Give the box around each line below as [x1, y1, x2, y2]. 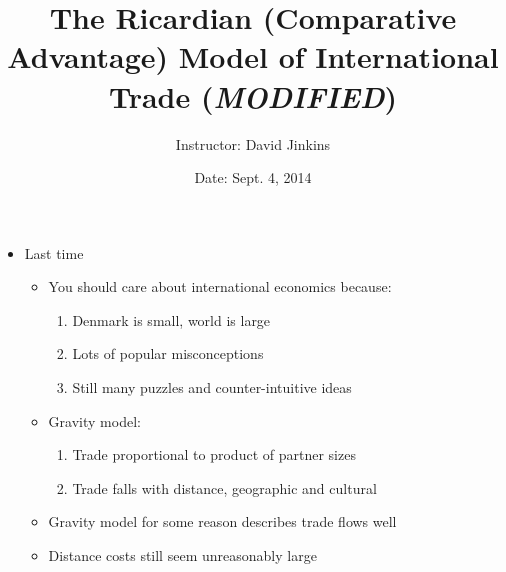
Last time [24, 242, 84, 263]
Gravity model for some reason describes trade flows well [48, 511, 397, 532]
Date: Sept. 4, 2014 [194, 167, 312, 188]
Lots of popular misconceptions [72, 343, 264, 364]
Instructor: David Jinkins [175, 133, 331, 154]
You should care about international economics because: [48, 276, 392, 297]
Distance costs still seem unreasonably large [48, 545, 317, 566]
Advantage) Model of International [7, 36, 499, 77]
